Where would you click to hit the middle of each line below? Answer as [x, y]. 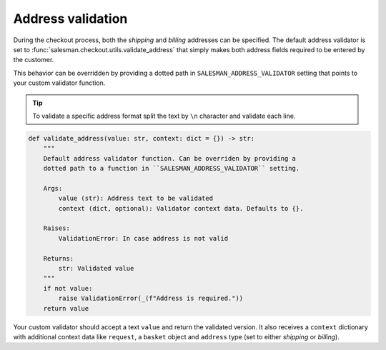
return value [66, 308]
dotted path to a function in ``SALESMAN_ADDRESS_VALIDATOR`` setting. [172, 169]
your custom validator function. [59, 83]
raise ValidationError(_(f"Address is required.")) [151, 299]
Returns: [59, 258]
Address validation [70, 19]
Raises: [57, 228]
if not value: [68, 288]
